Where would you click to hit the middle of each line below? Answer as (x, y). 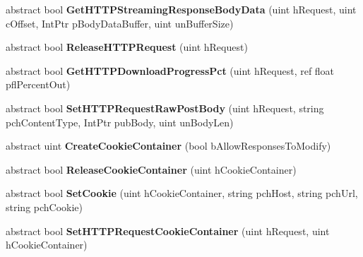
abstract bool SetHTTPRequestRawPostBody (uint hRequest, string (165, 108)
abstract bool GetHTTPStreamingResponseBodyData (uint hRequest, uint (181, 9)
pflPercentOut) (38, 84)
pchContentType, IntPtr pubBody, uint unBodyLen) (120, 122)
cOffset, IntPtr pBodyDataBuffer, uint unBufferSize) (120, 23)
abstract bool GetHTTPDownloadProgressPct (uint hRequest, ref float (170, 70)
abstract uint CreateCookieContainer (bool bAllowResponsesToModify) (168, 146)
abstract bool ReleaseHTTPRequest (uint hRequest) (127, 47)
